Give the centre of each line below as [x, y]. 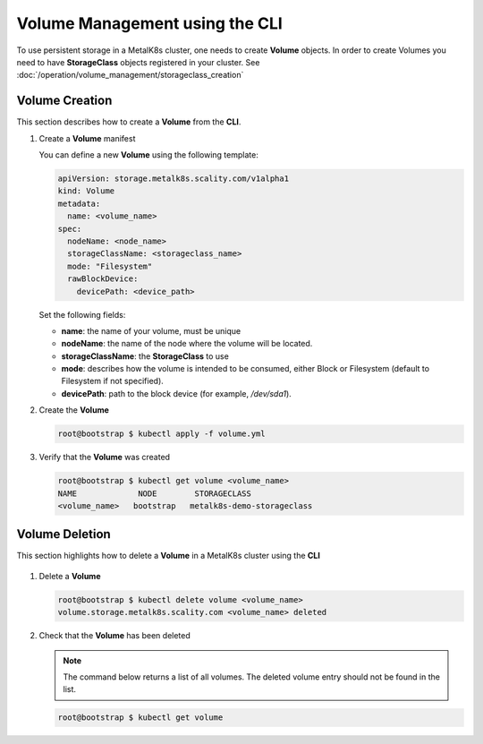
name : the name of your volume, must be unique [151, 330]
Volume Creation [64, 101]
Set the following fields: [82, 314]
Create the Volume [74, 410]
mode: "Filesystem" [110, 266]
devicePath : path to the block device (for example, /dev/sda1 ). [177, 393]
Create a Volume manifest [87, 138]
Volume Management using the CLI [150, 23]
